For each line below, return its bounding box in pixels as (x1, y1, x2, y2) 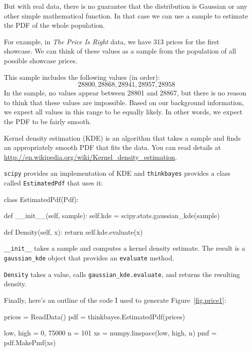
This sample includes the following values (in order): (4, 72, 160, 82)
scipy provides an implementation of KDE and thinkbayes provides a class (4, 168, 231, 178)
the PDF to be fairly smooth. (4, 116, 91, 126)
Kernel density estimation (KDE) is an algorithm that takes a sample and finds (4, 132, 241, 143)
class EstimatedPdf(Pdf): (4, 194, 79, 204)
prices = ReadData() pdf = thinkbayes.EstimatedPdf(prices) (4, 311, 185, 321)
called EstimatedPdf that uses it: (4, 177, 103, 187)
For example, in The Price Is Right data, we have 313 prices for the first (4, 36, 219, 46)
